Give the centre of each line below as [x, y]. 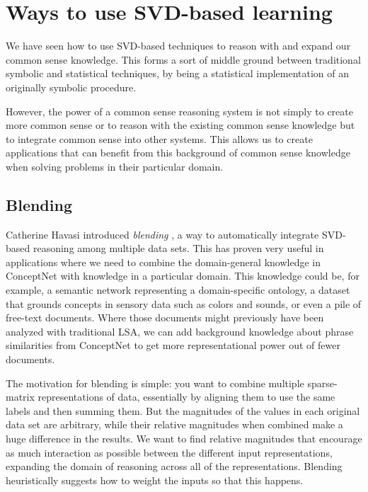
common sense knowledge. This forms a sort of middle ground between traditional [183, 59]
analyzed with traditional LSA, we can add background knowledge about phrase [180, 331]
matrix [20, 397]
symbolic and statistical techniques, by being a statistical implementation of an [178, 73]
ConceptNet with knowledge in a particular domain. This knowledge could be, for [183, 276]
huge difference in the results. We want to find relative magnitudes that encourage [184, 438]
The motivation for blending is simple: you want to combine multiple [155, 383]
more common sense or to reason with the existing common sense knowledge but [180, 125]
